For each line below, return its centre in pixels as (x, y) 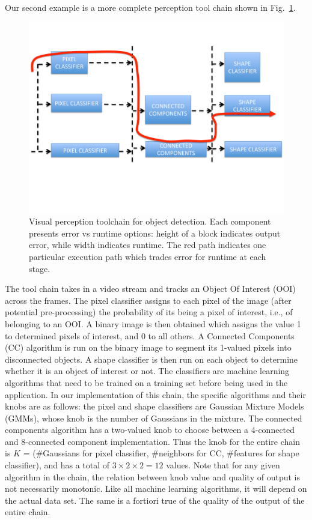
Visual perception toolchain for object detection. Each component (150, 221)
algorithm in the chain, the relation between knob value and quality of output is (152, 476)
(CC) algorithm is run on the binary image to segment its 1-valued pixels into (148, 347)
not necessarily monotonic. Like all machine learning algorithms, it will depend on (156, 488)
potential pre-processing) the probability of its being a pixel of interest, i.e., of (149, 312)
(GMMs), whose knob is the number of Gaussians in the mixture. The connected (154, 418)
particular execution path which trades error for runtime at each (148, 256)
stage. (40, 268)
